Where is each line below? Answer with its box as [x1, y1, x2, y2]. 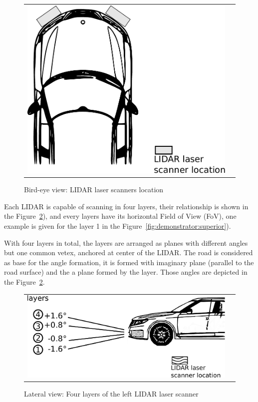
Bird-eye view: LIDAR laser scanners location [24, 184, 164, 195]
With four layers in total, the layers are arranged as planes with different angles [4, 237, 248, 248]
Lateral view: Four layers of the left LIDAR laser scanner [24, 388, 199, 399]
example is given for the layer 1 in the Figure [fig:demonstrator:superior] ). [4, 221, 231, 231]
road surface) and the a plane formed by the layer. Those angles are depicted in [4, 267, 248, 277]
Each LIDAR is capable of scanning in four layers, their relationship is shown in [4, 201, 249, 211]
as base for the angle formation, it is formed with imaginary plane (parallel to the [4, 257, 254, 267]
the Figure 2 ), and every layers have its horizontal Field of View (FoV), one [4, 211, 237, 221]
